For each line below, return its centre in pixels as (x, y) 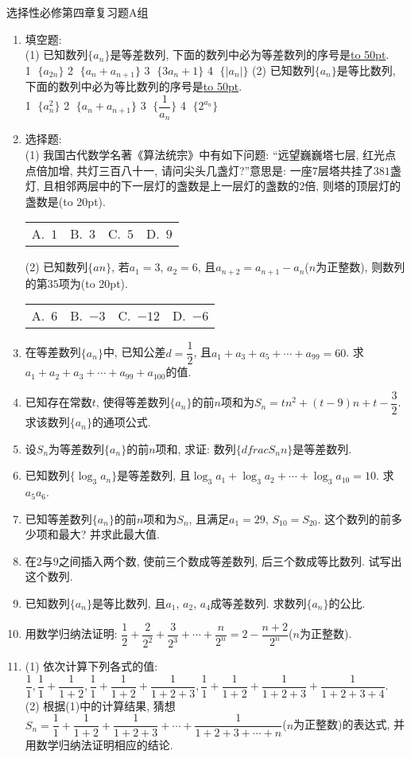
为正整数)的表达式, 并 (349, 724)
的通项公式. (121, 422)
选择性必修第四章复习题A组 (78, 12)
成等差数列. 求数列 (258, 603)
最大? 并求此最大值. (109, 534)
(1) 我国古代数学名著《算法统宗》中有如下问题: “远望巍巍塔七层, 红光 (205, 154)
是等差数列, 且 (154, 475)
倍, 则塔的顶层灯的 (353, 186)
